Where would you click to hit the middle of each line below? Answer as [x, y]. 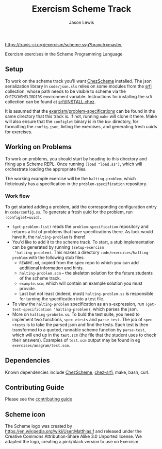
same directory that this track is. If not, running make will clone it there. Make [81, 116]
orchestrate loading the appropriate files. [46, 169]
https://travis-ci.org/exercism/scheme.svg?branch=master [64, 44]
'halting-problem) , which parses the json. [96, 309]
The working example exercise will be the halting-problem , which [71, 178]
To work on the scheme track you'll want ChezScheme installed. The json [78, 81]
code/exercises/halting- [125, 253]
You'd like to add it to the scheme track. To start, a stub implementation [83, 242]
